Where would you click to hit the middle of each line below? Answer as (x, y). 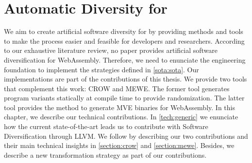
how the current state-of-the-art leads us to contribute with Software (106, 126)
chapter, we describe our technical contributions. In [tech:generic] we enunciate (121, 117)
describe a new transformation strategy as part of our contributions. (105, 155)
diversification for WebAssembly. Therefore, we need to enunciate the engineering (125, 59)
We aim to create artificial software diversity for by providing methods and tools (124, 31)
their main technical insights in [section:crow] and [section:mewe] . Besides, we (119, 145)
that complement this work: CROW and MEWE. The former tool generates (117, 88)
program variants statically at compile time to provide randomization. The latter (124, 98)
